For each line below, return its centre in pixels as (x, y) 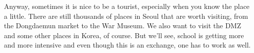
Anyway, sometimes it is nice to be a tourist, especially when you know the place (127, 6)
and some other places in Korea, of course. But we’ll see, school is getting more (124, 35)
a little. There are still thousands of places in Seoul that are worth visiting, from (126, 16)
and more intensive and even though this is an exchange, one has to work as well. (127, 45)
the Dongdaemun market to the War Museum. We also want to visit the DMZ (123, 26)
